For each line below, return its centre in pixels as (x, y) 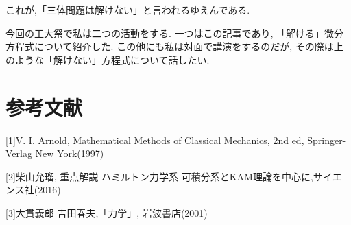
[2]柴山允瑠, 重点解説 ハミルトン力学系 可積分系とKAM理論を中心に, (159, 176)
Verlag (19, 153)
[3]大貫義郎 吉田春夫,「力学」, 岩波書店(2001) (107, 212)
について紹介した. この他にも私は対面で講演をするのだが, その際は (184, 46)
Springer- (327, 140)
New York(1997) (70, 153)
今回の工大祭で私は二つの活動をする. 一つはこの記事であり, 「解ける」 (165, 33)
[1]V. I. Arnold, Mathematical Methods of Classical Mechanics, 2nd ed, (155, 140)
